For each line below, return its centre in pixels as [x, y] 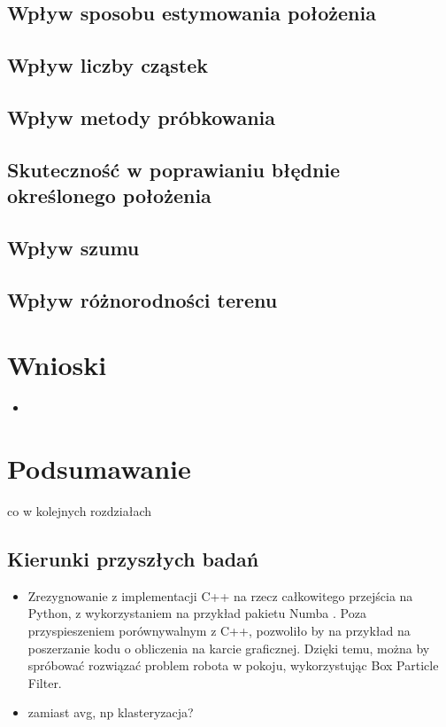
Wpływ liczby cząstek [108, 65]
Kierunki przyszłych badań [133, 558]
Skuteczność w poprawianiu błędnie [174, 169]
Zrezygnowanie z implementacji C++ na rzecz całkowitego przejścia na [220, 595]
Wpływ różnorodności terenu [142, 299]
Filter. [45, 682]
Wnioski [57, 365]
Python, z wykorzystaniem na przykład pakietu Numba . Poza [197, 613]
